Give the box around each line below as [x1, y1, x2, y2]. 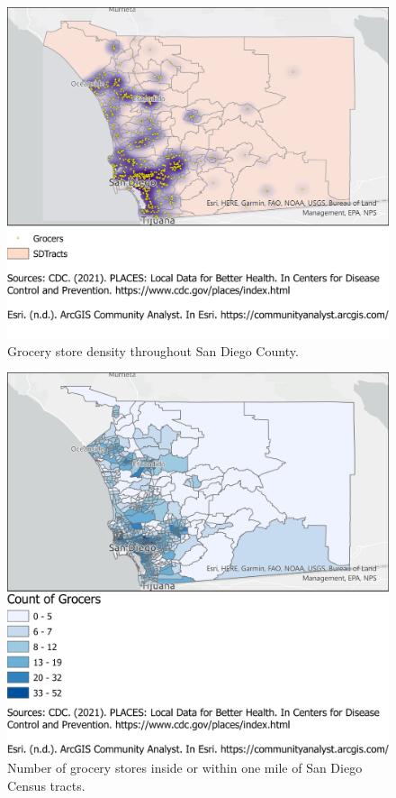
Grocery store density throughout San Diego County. [7, 341, 299, 360]
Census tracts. [7, 775, 85, 794]
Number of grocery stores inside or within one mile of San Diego [7, 758, 363, 777]
